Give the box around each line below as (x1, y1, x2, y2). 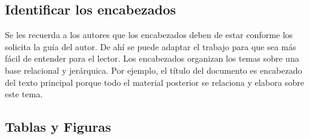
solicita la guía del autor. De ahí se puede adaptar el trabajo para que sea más (5, 40, 296, 53)
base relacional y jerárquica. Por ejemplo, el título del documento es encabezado (5, 63, 302, 76)
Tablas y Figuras (5, 117, 111, 136)
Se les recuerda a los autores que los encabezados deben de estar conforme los (5, 28, 293, 41)
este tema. (5, 88, 43, 100)
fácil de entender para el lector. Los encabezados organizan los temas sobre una (5, 52, 299, 65)
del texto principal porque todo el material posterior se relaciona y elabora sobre (5, 76, 305, 88)
